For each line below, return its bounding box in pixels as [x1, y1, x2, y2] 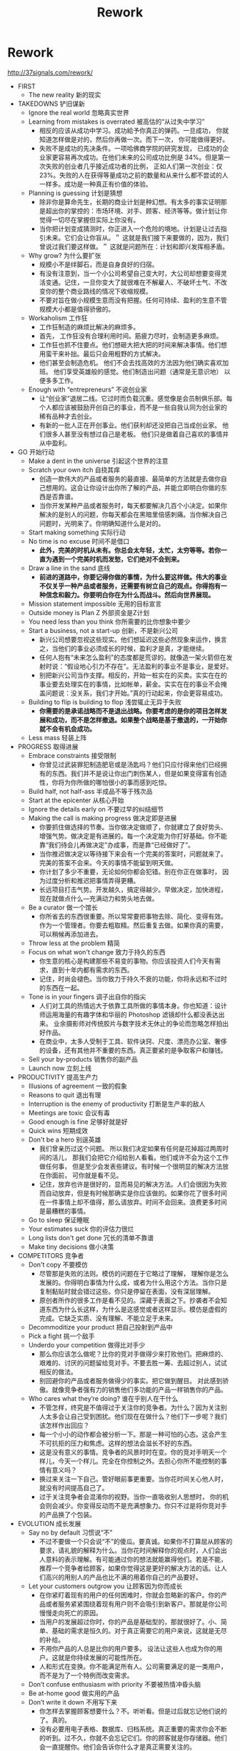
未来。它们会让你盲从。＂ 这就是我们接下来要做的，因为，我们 [45, 233, 229, 241]
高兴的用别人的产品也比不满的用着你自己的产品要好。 [45, 1572, 202, 1581]
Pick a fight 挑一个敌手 [28, 1332, 95, 1340]
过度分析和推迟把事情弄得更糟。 [45, 876, 140, 884]
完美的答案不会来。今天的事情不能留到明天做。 [39, 858, 177, 867]
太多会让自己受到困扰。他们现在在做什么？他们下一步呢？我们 [45, 1412, 227, 1420]
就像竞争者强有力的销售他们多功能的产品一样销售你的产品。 [51, 1385, 227, 1394]
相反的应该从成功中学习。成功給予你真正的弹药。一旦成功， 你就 [39, 126, 229, 134]
